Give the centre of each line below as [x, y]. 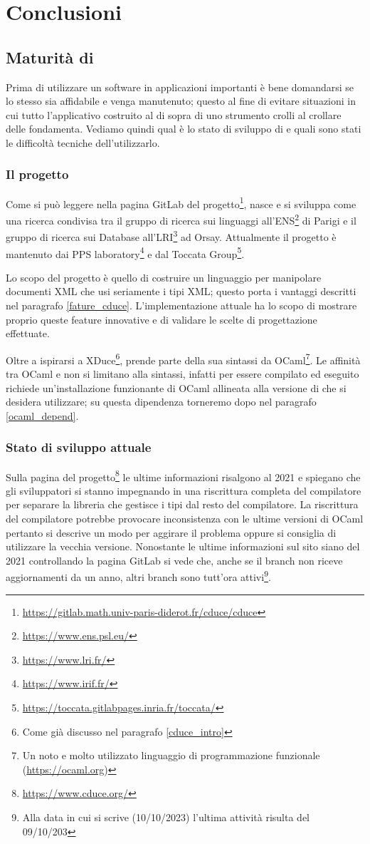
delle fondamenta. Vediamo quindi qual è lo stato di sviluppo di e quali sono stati [184, 129]
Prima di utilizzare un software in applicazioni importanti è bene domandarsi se [180, 87]
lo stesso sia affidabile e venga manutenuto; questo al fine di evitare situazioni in [181, 101]
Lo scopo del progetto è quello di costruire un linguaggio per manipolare [164, 277]
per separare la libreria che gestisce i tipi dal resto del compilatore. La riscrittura [182, 504]
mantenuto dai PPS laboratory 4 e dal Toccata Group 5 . [125, 252]
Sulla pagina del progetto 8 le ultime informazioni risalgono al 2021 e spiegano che [183, 475]
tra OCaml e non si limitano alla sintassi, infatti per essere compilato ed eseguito [183, 373]
